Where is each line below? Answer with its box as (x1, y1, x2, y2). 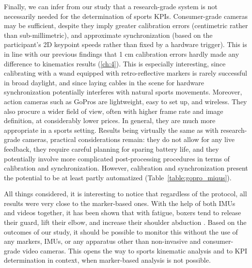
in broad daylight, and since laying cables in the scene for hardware (4, 77, 205, 87)
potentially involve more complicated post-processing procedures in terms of (4, 153, 230, 163)
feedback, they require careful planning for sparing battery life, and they (4, 143, 219, 154)
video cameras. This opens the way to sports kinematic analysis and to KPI (22, 245, 248, 255)
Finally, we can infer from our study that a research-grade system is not (4, 1, 218, 11)
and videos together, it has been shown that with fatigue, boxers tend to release (4, 207, 241, 218)
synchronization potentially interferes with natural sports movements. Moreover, (4, 87, 242, 97)
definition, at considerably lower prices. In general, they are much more (4, 115, 216, 126)
